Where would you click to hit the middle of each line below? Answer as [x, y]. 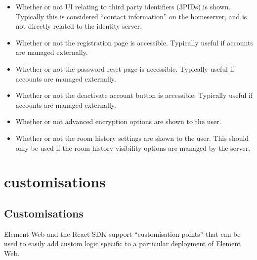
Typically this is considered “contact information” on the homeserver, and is [131, 16]
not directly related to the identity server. [79, 26]
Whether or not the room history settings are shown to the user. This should [132, 138]
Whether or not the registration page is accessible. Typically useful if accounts [134, 42]
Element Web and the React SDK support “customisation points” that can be [122, 234]
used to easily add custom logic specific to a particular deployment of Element [123, 243]
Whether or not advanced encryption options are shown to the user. [118, 121]
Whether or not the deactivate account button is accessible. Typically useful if [134, 95]
